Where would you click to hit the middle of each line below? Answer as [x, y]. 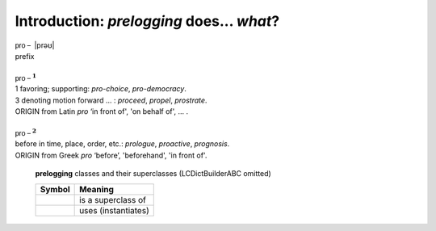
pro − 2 [25, 132]
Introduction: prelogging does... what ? [147, 21]
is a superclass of [113, 199]
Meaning [97, 189]
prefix [25, 56]
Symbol [55, 189]
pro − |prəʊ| [35, 45]
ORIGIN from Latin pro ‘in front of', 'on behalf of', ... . [102, 111]
